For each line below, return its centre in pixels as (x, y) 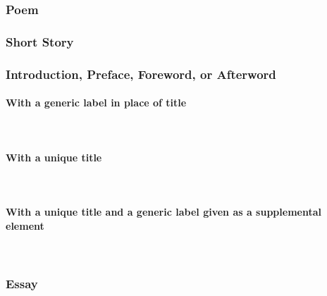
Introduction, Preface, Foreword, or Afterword (141, 74)
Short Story (40, 41)
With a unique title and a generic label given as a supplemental (163, 211)
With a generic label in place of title (96, 103)
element (25, 225)
